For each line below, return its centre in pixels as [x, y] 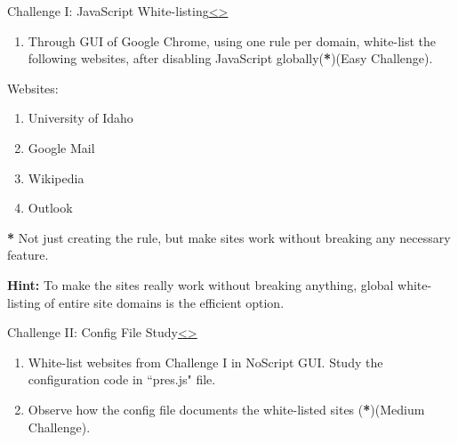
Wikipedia [56, 177]
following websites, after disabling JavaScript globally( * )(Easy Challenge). [230, 58]
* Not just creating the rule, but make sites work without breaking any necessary [229, 237]
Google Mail [61, 147]
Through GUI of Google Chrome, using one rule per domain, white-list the [232, 40]
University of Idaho [80, 118]
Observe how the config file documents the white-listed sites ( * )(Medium [226, 409]
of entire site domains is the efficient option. [165, 302]
